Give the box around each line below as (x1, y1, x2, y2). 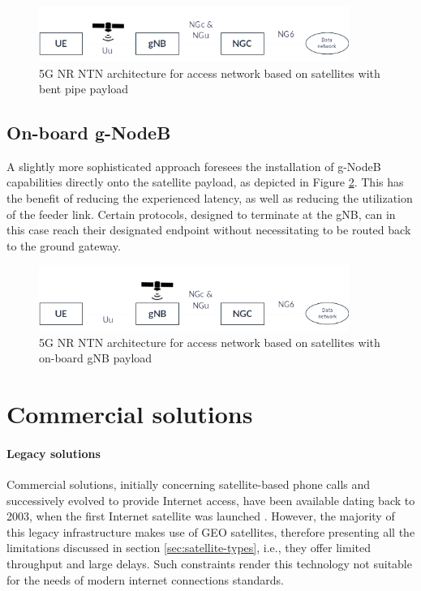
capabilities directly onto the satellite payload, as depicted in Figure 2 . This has (6, 173, 404, 191)
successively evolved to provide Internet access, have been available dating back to (6, 491, 415, 508)
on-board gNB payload (39, 349, 153, 366)
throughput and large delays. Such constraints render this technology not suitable (6, 555, 412, 572)
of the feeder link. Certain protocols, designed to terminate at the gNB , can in (6, 205, 396, 222)
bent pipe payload (39, 80, 129, 97)
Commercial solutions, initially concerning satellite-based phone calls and (6, 476, 371, 493)
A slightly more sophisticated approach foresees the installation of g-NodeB (6, 157, 381, 174)
